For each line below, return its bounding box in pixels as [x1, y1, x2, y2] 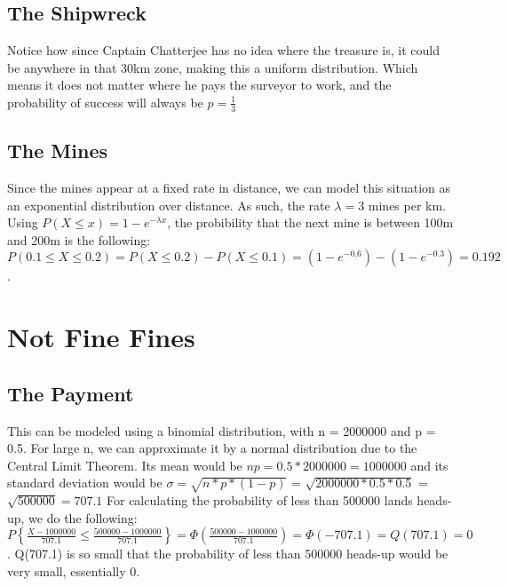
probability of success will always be [7, 92, 203, 111]
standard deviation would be [7, 473, 163, 492]
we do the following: [28, 508, 138, 527]
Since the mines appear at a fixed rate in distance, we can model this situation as [7, 178, 450, 197]
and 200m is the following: [7, 230, 151, 249]
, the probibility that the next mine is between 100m [167, 213, 454, 232]
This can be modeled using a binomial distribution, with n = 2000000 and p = [7, 421, 436, 439]
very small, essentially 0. [7, 561, 140, 580]
